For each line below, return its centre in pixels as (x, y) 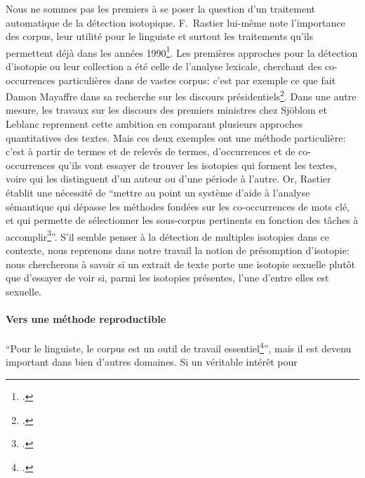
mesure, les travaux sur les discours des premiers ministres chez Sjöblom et (166, 110)
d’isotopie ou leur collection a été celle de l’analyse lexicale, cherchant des (164, 66)
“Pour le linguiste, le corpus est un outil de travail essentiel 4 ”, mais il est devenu (179, 347)
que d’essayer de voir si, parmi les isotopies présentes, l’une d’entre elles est (167, 278)
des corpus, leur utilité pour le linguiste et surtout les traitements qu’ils (160, 36)
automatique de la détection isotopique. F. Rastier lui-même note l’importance (175, 22)
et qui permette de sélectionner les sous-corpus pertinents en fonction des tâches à (182, 220)
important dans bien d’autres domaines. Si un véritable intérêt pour (152, 362)
